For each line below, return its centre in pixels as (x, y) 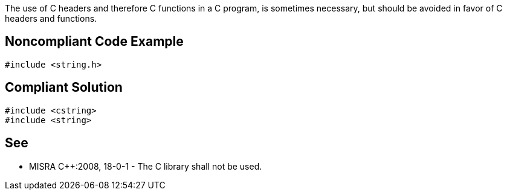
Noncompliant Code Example (94, 42)
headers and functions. (51, 18)
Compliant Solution (64, 88)
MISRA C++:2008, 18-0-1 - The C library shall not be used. (146, 166)
